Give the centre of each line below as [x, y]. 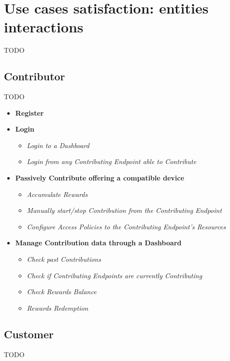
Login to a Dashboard [58, 145]
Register [29, 113]
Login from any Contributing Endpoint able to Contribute [112, 161]
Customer [29, 334]
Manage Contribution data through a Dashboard [98, 243]
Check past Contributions [64, 259]
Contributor [35, 76]
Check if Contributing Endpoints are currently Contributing [115, 275]
